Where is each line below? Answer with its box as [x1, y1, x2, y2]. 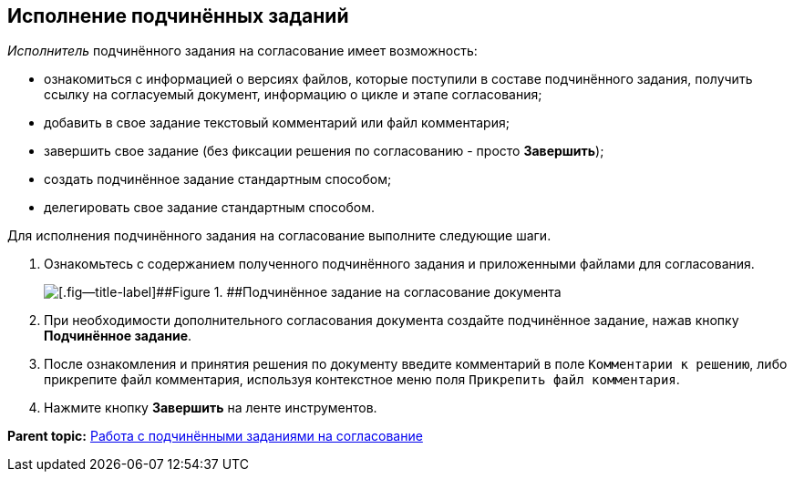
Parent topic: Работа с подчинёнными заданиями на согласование [7, 428, 423, 444]
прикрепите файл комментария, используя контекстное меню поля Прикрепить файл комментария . [44, 372, 680, 388]
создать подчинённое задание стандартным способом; [44, 171, 392, 188]
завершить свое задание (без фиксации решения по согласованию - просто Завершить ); [44, 143, 604, 159]
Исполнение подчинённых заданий [7, 5, 349, 27]
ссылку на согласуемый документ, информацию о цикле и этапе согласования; [44, 87, 542, 103]
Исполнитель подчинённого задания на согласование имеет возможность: [7, 43, 478, 59]
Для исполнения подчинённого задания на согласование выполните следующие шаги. [7, 228, 552, 244]
